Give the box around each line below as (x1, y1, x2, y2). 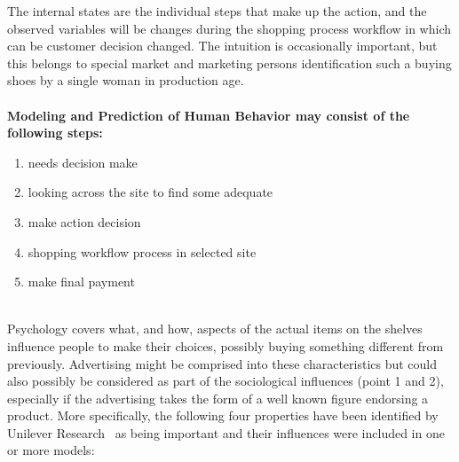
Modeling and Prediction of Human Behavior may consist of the (7, 106, 410, 124)
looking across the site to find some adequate (28, 183, 273, 201)
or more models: (7, 441, 95, 459)
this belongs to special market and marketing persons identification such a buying (7, 53, 452, 72)
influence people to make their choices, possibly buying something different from (7, 336, 444, 355)
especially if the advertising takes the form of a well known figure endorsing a (7, 388, 429, 407)
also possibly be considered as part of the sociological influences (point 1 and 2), (7, 372, 444, 390)
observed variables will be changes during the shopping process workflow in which (7, 19, 451, 37)
